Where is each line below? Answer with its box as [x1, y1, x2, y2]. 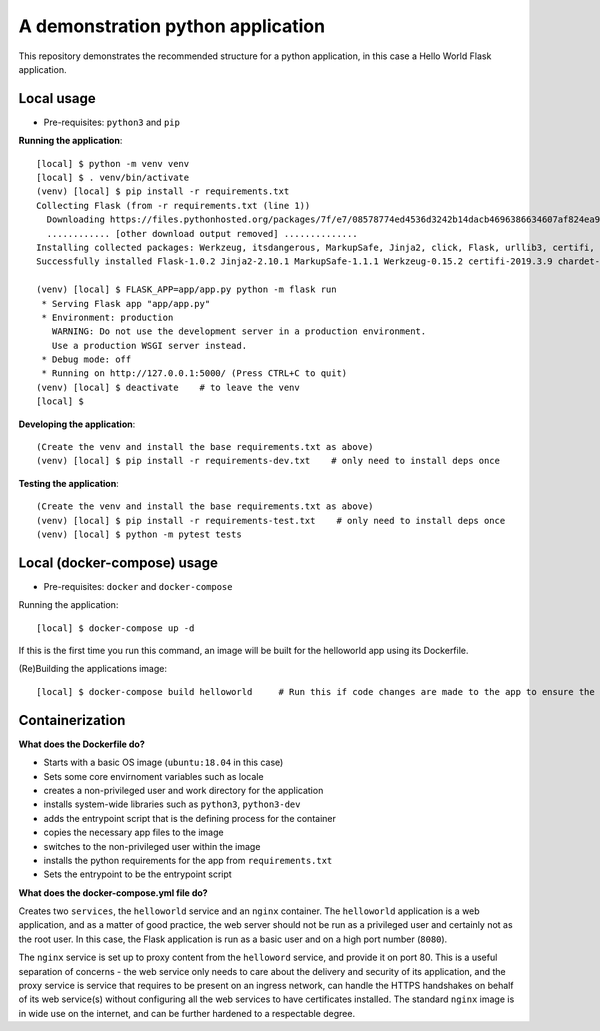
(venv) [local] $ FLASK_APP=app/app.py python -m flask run [36, 284, 337, 295]
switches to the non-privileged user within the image [43, 840, 261, 852]
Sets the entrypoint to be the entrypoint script [43, 868, 232, 880]
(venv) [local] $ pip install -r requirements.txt [36, 186, 290, 197]
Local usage [18, 90, 96, 107]
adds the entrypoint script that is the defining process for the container [43, 812, 337, 824]
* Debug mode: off [41, 354, 132, 365]
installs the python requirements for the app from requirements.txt [43, 854, 333, 866]
